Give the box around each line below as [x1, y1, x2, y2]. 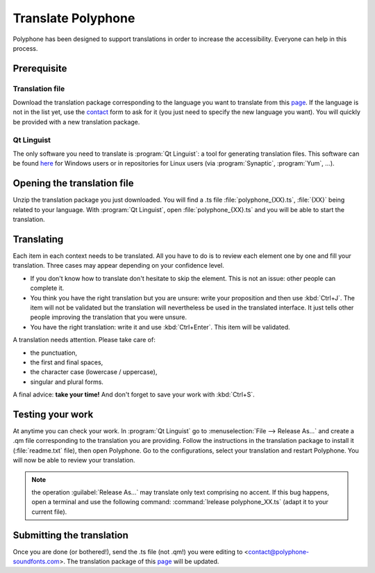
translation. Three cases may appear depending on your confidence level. [12, 261, 225, 270]
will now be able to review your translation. [12, 456, 135, 465]
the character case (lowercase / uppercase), [30, 368, 158, 376]
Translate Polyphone [12, 10, 135, 26]
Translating [12, 233, 64, 245]
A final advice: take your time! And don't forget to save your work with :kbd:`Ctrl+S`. [12, 390, 255, 399]
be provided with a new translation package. [12, 118, 140, 126]
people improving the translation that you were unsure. [30, 313, 187, 321]
